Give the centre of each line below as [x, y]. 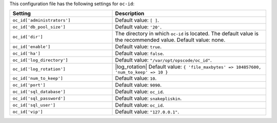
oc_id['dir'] [28, 36]
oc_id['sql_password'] [39, 98]
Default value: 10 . [136, 78]
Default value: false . [140, 54]
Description [130, 14]
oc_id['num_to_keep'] [38, 78]
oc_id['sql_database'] [39, 92]
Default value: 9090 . [138, 85]
